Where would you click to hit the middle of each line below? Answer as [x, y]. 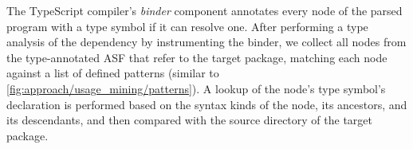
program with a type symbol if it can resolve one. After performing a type [187, 26]
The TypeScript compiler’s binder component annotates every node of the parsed [205, 10]
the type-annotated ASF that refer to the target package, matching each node [197, 57]
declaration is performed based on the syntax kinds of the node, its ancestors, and [207, 104]
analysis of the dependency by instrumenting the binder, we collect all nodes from [206, 42]
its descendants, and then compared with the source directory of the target [189, 120]
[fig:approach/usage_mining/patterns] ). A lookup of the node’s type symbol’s [196, 88]
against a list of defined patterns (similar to [113, 73]
